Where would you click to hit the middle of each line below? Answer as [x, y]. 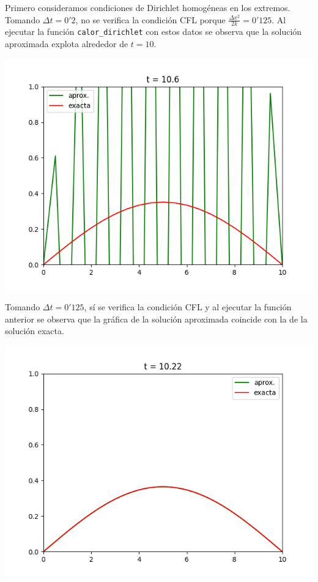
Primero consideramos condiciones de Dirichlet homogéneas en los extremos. [148, 7]
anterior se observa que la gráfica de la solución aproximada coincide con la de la [156, 319]
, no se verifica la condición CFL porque [150, 19]
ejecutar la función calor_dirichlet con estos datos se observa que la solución [153, 32]
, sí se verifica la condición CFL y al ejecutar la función [188, 307]
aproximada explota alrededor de [67, 44]
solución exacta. [35, 331]
